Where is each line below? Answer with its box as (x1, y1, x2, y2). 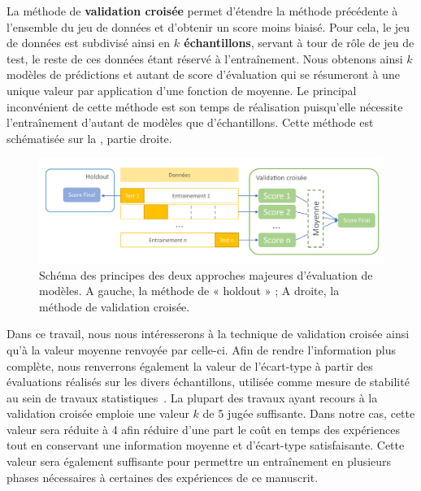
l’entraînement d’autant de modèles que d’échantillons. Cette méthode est (7, 114, 374, 131)
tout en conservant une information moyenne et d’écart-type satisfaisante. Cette (7, 437, 405, 454)
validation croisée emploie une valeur (7, 405, 189, 422)
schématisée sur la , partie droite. (7, 129, 172, 146)
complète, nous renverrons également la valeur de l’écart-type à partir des (7, 357, 373, 374)
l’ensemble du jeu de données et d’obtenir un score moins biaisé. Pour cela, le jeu (7, 18, 410, 35)
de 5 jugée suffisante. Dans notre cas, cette (202, 405, 415, 422)
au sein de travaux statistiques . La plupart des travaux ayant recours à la (7, 389, 378, 406)
